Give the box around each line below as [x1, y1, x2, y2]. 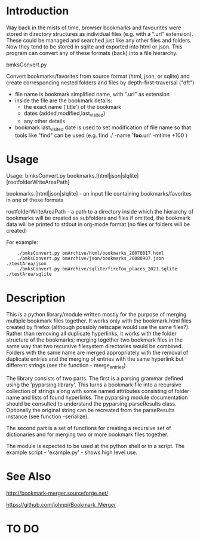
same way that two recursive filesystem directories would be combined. [6, 343, 183, 350]
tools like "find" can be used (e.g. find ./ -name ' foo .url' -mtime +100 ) [14, 132, 188, 139]
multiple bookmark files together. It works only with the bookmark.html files [6, 317, 192, 324]
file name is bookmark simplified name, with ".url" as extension [14, 90, 170, 98]
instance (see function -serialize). [6, 413, 90, 420]
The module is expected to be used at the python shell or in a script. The [6, 443, 185, 450]
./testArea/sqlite [6, 271, 52, 278]
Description [6, 291, 66, 304]
